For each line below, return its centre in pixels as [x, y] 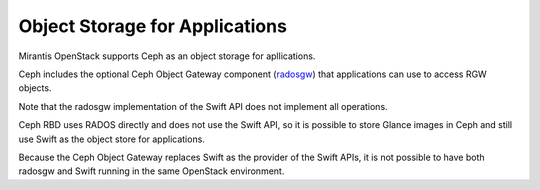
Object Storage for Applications [152, 26]
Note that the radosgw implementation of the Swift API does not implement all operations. [203, 106]
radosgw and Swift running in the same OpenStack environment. [151, 171]
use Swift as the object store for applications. [111, 139]
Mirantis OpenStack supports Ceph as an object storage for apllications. [167, 56]
